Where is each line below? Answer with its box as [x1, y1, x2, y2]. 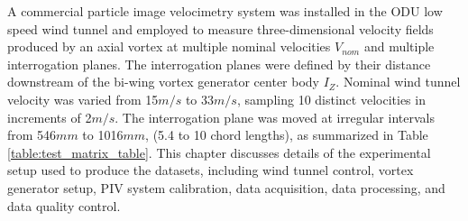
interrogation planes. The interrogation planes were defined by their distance [7, 54, 431, 73]
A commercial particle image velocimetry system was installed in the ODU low [7, 2, 443, 20]
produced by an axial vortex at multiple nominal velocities [7, 37, 331, 56]
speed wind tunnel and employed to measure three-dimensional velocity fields [7, 19, 434, 38]
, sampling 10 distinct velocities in [236, 89, 426, 108]
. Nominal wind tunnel [335, 72, 461, 91]
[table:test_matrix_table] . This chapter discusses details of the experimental [7, 143, 431, 161]
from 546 [7, 125, 57, 144]
